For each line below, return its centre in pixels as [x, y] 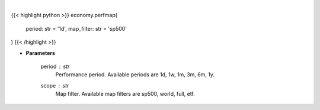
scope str [55, 85]
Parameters [41, 53]
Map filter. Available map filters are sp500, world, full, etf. [125, 94]
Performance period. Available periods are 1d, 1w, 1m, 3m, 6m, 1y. [135, 75]
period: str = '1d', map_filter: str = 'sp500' [76, 28]
